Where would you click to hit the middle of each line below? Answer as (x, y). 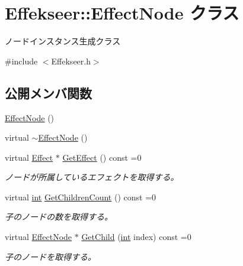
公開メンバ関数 (48, 93)
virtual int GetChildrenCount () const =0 (81, 197)
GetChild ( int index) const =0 (136, 237)
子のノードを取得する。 (50, 256)
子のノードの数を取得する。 (59, 217)
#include (21, 61)
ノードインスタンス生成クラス (63, 41)
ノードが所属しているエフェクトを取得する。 (92, 177)
